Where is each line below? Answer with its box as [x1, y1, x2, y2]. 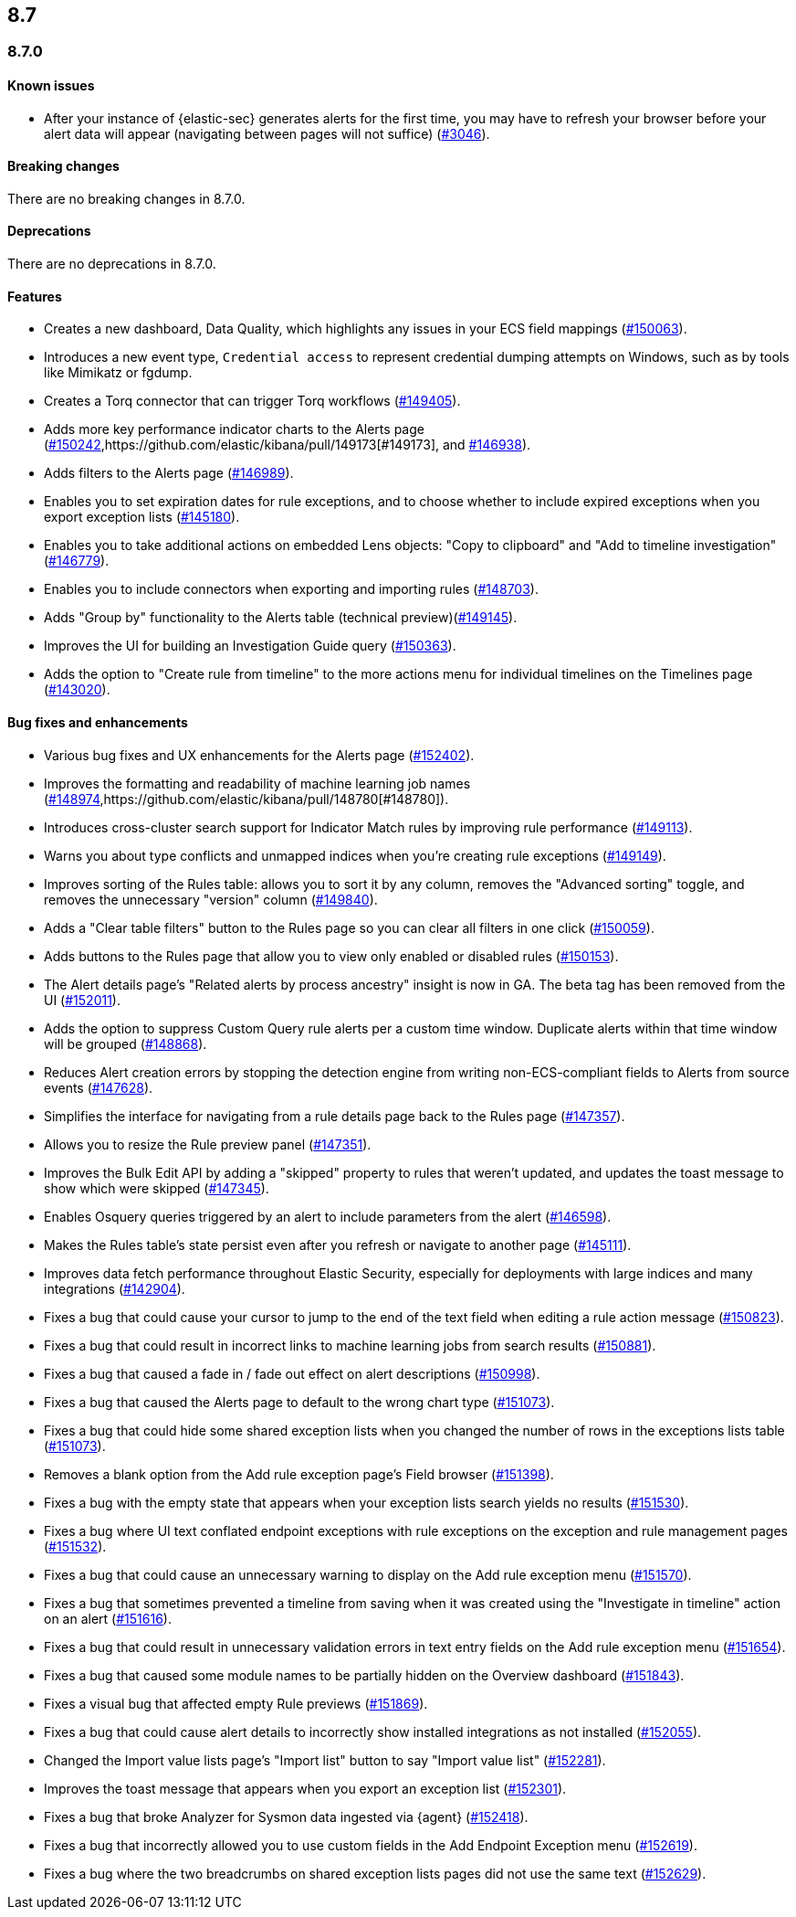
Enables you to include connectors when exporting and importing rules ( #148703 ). [44, 581, 539, 598]
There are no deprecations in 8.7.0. [7, 256, 216, 272]
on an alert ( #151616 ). [44, 1610, 172, 1626]
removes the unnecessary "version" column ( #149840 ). [44, 891, 378, 907]
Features [7, 288, 62, 304]
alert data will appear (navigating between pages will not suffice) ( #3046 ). [44, 125, 490, 142]
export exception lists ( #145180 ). [44, 509, 240, 525]
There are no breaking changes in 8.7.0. [7, 190, 246, 207]
